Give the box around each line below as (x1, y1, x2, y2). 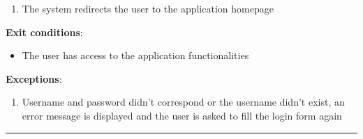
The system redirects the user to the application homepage (22, 1, 274, 15)
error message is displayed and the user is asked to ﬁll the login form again (22, 108, 342, 122)
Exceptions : (6, 71, 62, 85)
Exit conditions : (6, 24, 83, 39)
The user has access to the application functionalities (22, 48, 249, 63)
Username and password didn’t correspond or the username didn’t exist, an (22, 95, 345, 109)
